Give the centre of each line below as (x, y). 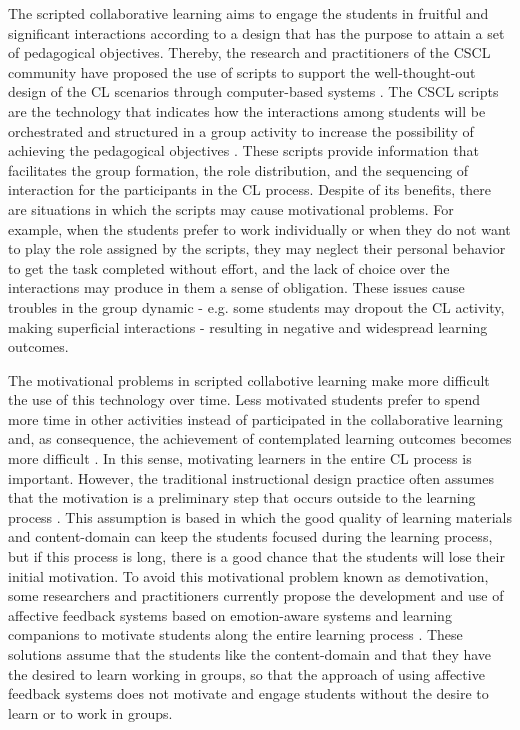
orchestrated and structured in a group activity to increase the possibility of (241, 130)
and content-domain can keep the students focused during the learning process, (250, 536)
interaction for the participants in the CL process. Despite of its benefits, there (249, 189)
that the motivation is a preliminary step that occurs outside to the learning (242, 497)
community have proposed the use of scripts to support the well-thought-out (242, 71)
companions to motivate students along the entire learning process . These (235, 634)
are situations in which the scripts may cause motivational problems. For (231, 208)
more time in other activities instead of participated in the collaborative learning (255, 418)
